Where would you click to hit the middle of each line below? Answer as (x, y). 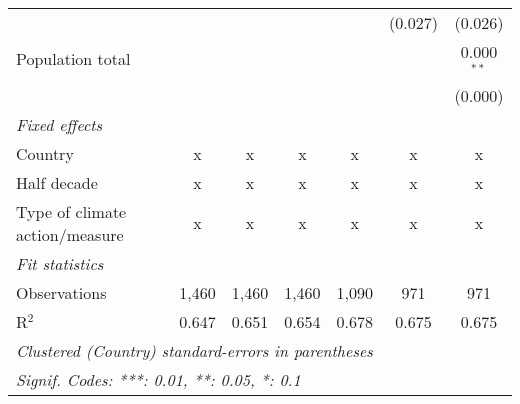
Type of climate (71, 211)
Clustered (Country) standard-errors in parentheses (194, 350)
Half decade (57, 182)
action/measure (70, 234)
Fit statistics (60, 263)
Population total (73, 59)
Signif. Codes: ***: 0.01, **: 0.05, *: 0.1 (158, 379)
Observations (61, 292)
